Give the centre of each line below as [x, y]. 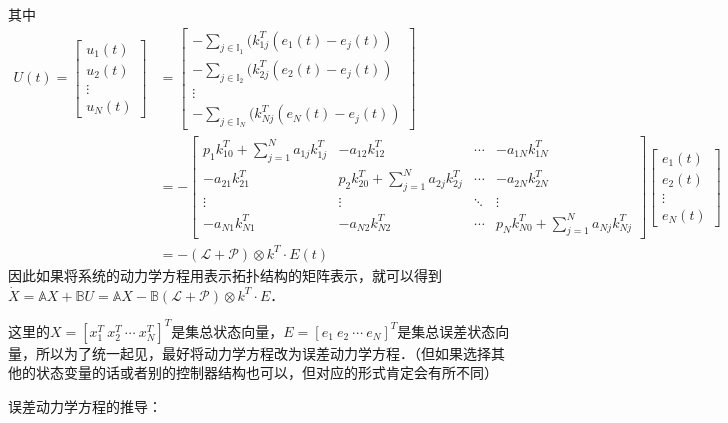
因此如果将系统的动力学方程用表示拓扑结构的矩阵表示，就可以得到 [225, 274]
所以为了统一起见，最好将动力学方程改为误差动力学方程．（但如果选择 [263, 352]
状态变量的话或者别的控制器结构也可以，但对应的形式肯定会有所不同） [266, 372]
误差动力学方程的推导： [85, 405]
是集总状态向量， [227, 330]
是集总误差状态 [446, 330]
